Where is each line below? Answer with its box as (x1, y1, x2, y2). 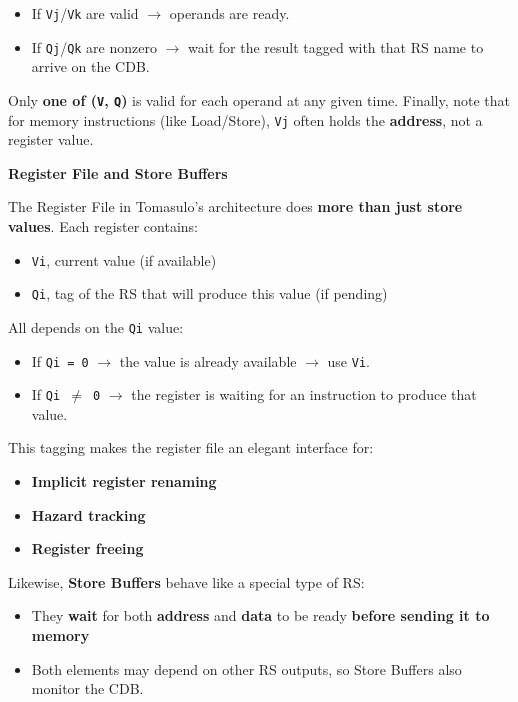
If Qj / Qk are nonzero (31, 36, 157, 57)
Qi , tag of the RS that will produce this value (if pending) (31, 283, 388, 304)
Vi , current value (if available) (31, 249, 217, 270)
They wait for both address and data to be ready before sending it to (31, 605, 490, 626)
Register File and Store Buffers (8, 162, 228, 183)
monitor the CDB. (31, 678, 144, 699)
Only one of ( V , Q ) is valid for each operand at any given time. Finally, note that (8, 89, 511, 110)
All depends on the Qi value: (8, 316, 184, 337)
